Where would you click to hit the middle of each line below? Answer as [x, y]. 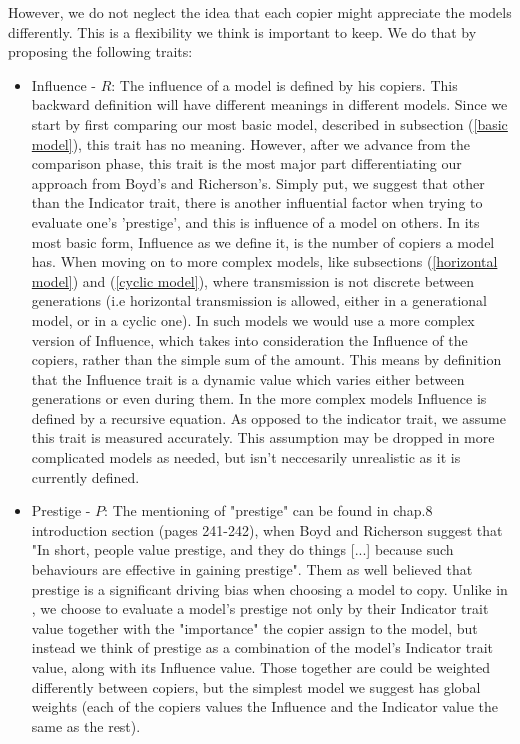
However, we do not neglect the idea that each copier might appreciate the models [260, 12]
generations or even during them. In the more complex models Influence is [259, 398]
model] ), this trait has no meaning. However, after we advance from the [250, 143]
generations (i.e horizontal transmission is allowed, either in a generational [259, 300]
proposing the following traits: [100, 51]
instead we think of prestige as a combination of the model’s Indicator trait [262, 647]
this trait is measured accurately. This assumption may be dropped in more [263, 437]
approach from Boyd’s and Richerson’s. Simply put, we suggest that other [258, 182]
